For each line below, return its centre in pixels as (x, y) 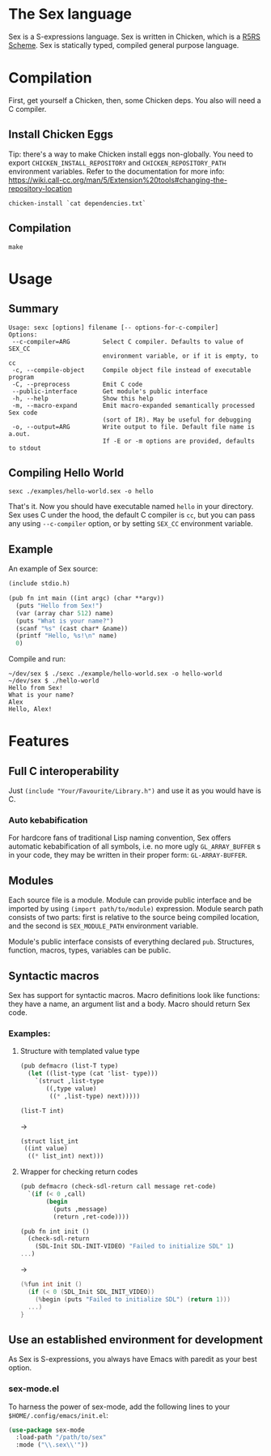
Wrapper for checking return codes (79, 1171)
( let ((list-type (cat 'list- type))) (93, 1074)
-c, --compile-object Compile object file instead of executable (131, 370)
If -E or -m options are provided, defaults (178, 441)
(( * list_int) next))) (66, 1156)
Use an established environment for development (135, 1340)
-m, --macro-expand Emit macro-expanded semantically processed (133, 405)
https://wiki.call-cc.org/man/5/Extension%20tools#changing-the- (118, 180)
